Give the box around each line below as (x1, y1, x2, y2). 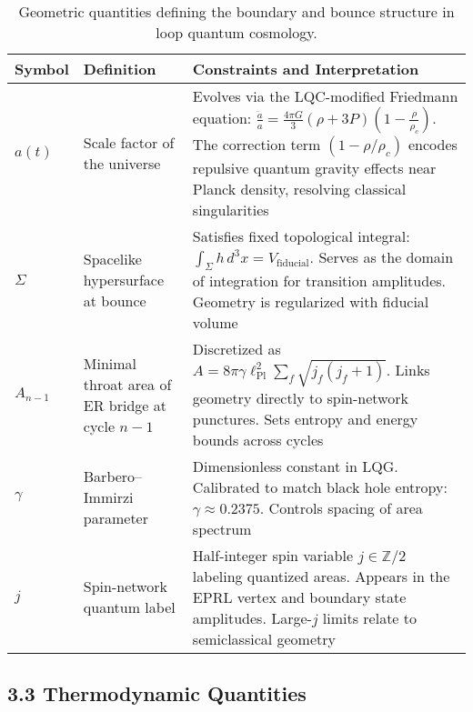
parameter (83, 507, 148, 529)
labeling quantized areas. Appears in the (192, 565, 450, 587)
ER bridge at (83, 394, 166, 416)
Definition (83, 58, 156, 79)
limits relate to (322, 607, 418, 628)
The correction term (192, 134, 321, 155)
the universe (83, 153, 161, 174)
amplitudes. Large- (192, 607, 312, 628)
